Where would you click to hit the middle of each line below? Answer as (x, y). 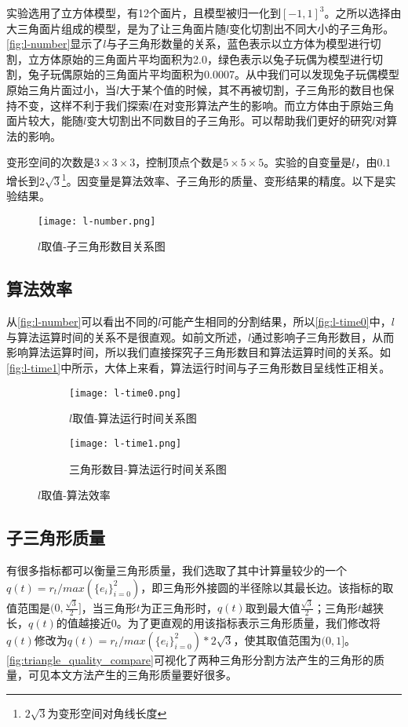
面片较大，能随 (45, 121)
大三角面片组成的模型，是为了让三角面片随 (116, 28)
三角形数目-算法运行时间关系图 (148, 468)
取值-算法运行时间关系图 (135, 418)
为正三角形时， (178, 607)
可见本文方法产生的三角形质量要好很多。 (132, 675)
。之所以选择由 (363, 13)
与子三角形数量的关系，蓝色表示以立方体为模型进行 (238, 44)
